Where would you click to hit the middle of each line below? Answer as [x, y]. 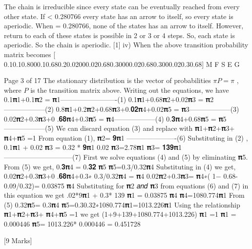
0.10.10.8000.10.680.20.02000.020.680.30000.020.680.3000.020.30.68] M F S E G [122, 64]
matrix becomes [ [30, 54]
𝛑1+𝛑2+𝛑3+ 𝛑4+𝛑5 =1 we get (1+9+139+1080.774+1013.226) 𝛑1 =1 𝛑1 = [120, 214]
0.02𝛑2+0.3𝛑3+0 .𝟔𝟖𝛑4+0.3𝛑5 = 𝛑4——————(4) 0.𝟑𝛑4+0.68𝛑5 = [110, 118]
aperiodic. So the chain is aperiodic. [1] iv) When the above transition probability [126, 45]
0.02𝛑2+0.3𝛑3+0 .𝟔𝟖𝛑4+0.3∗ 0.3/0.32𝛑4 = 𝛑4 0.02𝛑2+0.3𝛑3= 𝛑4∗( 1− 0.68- [121, 176]
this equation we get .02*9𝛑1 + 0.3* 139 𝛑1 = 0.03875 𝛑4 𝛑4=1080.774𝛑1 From [124, 195]
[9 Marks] [18, 240]
